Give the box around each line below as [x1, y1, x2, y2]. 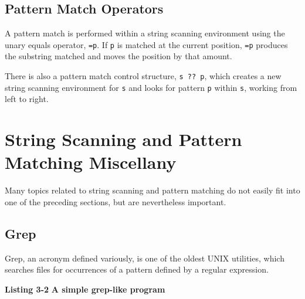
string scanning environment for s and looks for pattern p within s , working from [5, 81, 297, 93]
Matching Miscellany [5, 150, 177, 174]
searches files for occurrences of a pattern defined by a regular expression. [5, 263, 269, 276]
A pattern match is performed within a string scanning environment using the [5, 27, 285, 39]
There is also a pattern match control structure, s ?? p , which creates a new [5, 70, 282, 82]
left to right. [5, 93, 49, 105]
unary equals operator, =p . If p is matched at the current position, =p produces [5, 38, 288, 50]
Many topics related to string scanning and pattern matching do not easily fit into [5, 184, 300, 196]
